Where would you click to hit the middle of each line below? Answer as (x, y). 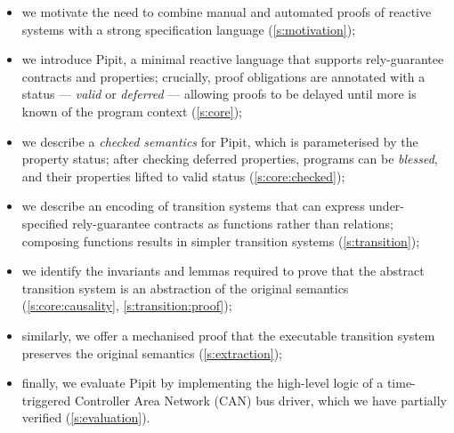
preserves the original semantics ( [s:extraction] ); (152, 353)
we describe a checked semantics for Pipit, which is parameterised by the (220, 141)
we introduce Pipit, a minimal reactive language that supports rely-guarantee (233, 59)
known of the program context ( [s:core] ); (132, 111)
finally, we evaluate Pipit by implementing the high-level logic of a (203, 383)
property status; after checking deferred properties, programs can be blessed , (230, 159)
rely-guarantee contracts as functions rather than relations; (233, 223)
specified (45, 223)
